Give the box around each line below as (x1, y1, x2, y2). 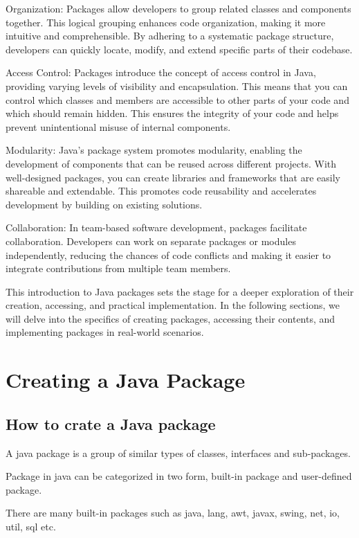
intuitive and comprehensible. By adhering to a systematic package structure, (6, 28, 334, 43)
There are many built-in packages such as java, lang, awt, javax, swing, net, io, (6, 505, 340, 520)
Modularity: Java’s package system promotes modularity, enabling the (6, 143, 302, 157)
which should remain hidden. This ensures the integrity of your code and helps (6, 106, 339, 120)
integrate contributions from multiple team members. (6, 261, 231, 276)
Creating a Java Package (6, 366, 246, 394)
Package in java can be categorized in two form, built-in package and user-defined (6, 469, 352, 483)
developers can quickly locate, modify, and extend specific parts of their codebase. (6, 42, 353, 56)
